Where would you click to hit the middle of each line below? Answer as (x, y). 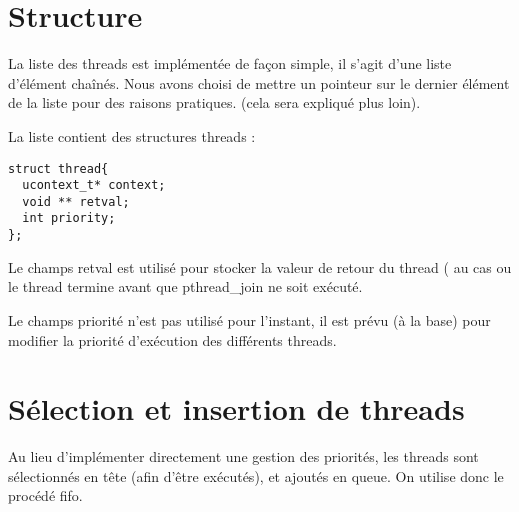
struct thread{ (58, 168)
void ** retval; (76, 201)
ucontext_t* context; (94, 185)
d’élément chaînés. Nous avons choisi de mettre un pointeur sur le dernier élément (259, 82)
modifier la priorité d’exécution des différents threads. (172, 339)
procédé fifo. (45, 495)
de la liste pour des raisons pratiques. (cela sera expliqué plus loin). (214, 102)
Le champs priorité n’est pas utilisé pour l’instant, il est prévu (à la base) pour (249, 319)
